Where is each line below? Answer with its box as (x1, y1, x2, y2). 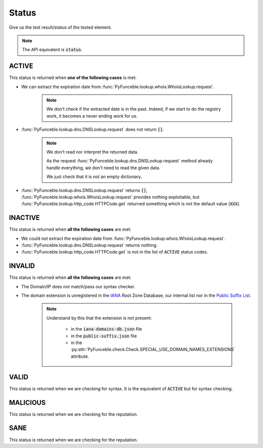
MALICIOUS (9, 398, 46, 407)
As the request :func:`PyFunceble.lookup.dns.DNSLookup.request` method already (46, 158, 213, 164)
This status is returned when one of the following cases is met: (9, 75, 137, 80)
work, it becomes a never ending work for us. (46, 113, 138, 119)
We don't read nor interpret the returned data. (46, 149, 139, 155)
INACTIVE (9, 214, 40, 222)
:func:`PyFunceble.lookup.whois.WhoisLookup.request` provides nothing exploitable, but (21, 194, 200, 200)
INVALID (9, 262, 35, 270)
